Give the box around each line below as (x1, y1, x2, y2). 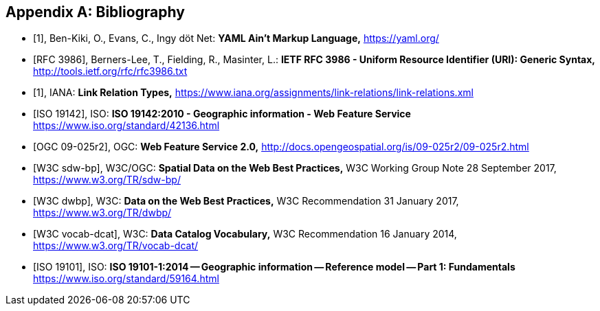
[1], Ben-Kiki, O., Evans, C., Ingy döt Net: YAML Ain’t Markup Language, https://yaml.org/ (33, 32, 439, 45)
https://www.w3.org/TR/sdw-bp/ (33, 174, 181, 186)
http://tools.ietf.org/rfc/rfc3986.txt (33, 65, 188, 78)
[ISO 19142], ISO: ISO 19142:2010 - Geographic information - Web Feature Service (33, 108, 411, 120)
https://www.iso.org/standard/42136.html (33, 119, 220, 132)
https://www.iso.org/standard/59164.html (33, 273, 219, 285)
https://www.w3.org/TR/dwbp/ (33, 207, 172, 219)
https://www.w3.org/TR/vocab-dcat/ (33, 240, 199, 252)
